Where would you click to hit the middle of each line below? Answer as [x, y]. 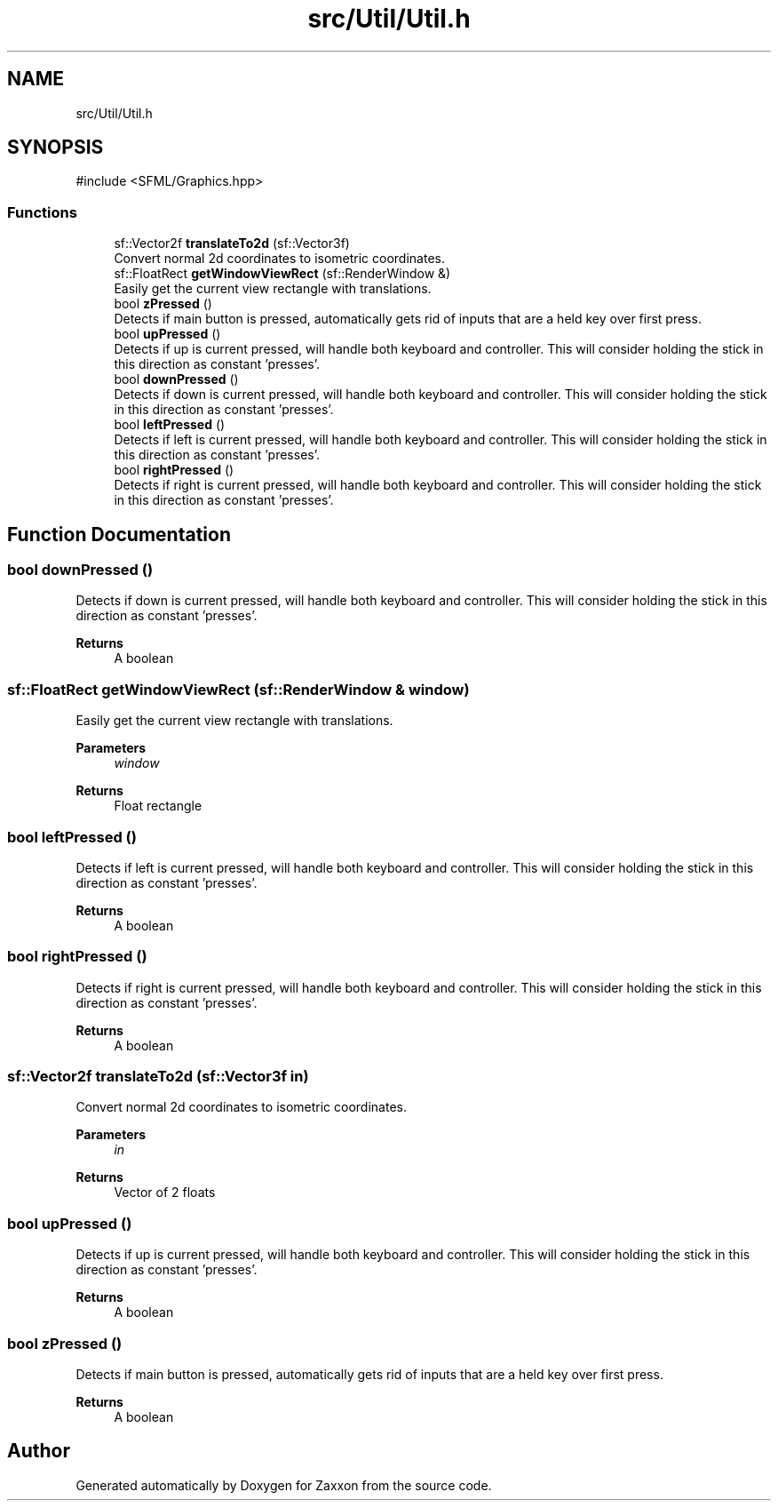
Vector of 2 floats [165, 1193]
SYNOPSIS [56, 148]
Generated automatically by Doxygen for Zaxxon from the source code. [284, 1485]
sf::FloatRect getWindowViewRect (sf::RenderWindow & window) [238, 689]
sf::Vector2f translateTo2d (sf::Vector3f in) [158, 1077]
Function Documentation [119, 534]
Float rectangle [158, 806]
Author [39, 1451]
